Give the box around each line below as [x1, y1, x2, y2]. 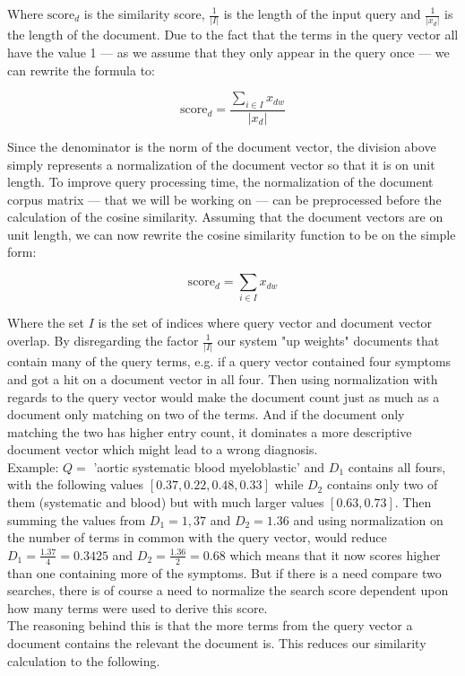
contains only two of [326, 475, 438, 494]
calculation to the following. [7, 651, 160, 670]
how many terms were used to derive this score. [7, 598, 268, 617]
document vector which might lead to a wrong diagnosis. [7, 440, 318, 459]
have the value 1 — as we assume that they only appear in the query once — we [7, 42, 450, 61]
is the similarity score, [83, 4, 205, 22]
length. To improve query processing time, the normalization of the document [7, 172, 434, 191]
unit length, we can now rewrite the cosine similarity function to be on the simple [7, 224, 456, 243]
